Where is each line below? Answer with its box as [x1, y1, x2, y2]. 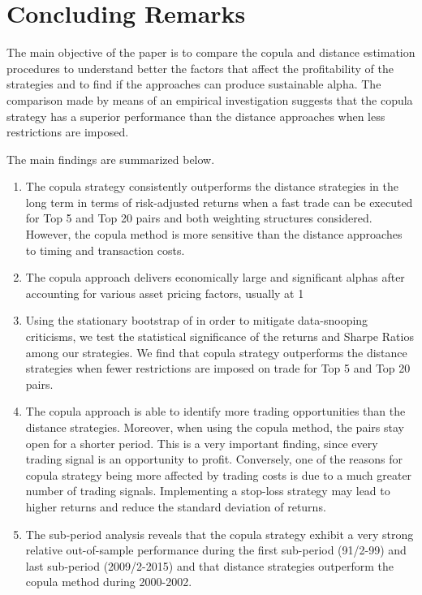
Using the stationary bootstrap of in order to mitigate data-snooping [25, 312, 368, 329]
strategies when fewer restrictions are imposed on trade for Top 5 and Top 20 [25, 360, 411, 377]
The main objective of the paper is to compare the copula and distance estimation [6, 44, 416, 61]
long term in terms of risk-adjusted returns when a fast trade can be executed [25, 193, 413, 210]
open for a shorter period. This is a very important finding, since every [25, 434, 378, 451]
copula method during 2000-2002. [25, 573, 192, 590]
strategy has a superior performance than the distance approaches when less [6, 107, 385, 124]
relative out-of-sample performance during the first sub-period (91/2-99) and [25, 541, 407, 558]
